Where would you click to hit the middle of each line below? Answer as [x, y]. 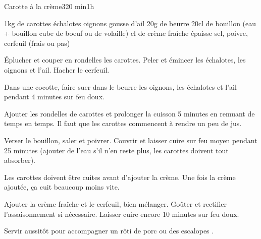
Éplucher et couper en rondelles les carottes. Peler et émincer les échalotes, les [125, 60]
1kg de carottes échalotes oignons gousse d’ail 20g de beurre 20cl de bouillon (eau [130, 23]
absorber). [20, 160]
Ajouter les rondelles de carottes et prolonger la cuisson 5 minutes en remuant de [129, 113]
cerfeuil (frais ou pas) [37, 43]
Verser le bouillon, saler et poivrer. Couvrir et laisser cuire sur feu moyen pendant [131, 140]
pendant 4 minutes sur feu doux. [54, 97]
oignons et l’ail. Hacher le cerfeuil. [57, 69]
